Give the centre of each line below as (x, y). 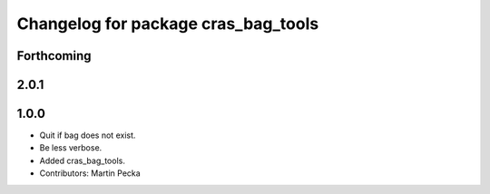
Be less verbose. (71, 148)
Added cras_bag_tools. (83, 160)
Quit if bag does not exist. (88, 135)
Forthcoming (54, 56)
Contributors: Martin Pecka (90, 173)
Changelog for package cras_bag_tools (168, 24)
